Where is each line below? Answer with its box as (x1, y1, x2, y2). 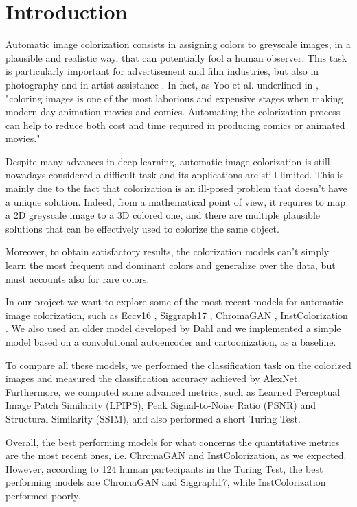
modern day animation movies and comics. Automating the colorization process (5, 104, 341, 119)
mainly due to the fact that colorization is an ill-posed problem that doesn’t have (5, 181, 347, 196)
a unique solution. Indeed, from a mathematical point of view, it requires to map (5, 194, 345, 209)
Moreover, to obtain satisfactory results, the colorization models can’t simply (5, 244, 330, 259)
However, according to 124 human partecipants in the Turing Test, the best (5, 461, 323, 475)
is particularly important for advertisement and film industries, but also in (5, 64, 319, 78)
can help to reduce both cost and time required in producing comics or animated (5, 117, 345, 132)
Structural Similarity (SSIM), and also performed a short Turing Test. (5, 411, 301, 425)
